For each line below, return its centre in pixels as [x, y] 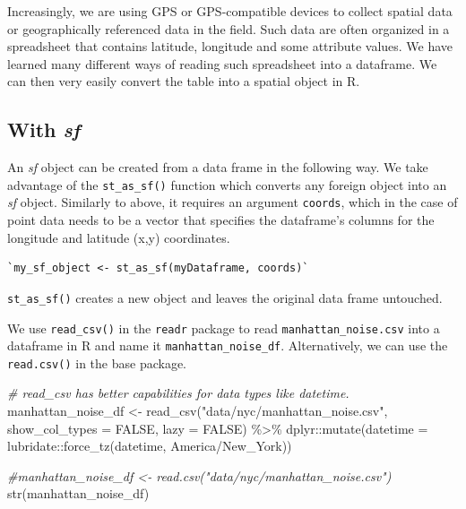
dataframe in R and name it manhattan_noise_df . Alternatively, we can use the [228, 345]
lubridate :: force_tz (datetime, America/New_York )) [150, 446]
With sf [44, 129]
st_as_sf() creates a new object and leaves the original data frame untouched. [225, 297]
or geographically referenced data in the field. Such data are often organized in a [229, 28]
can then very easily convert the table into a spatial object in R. [184, 81]
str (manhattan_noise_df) [78, 493]
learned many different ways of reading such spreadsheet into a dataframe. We [222, 63]
